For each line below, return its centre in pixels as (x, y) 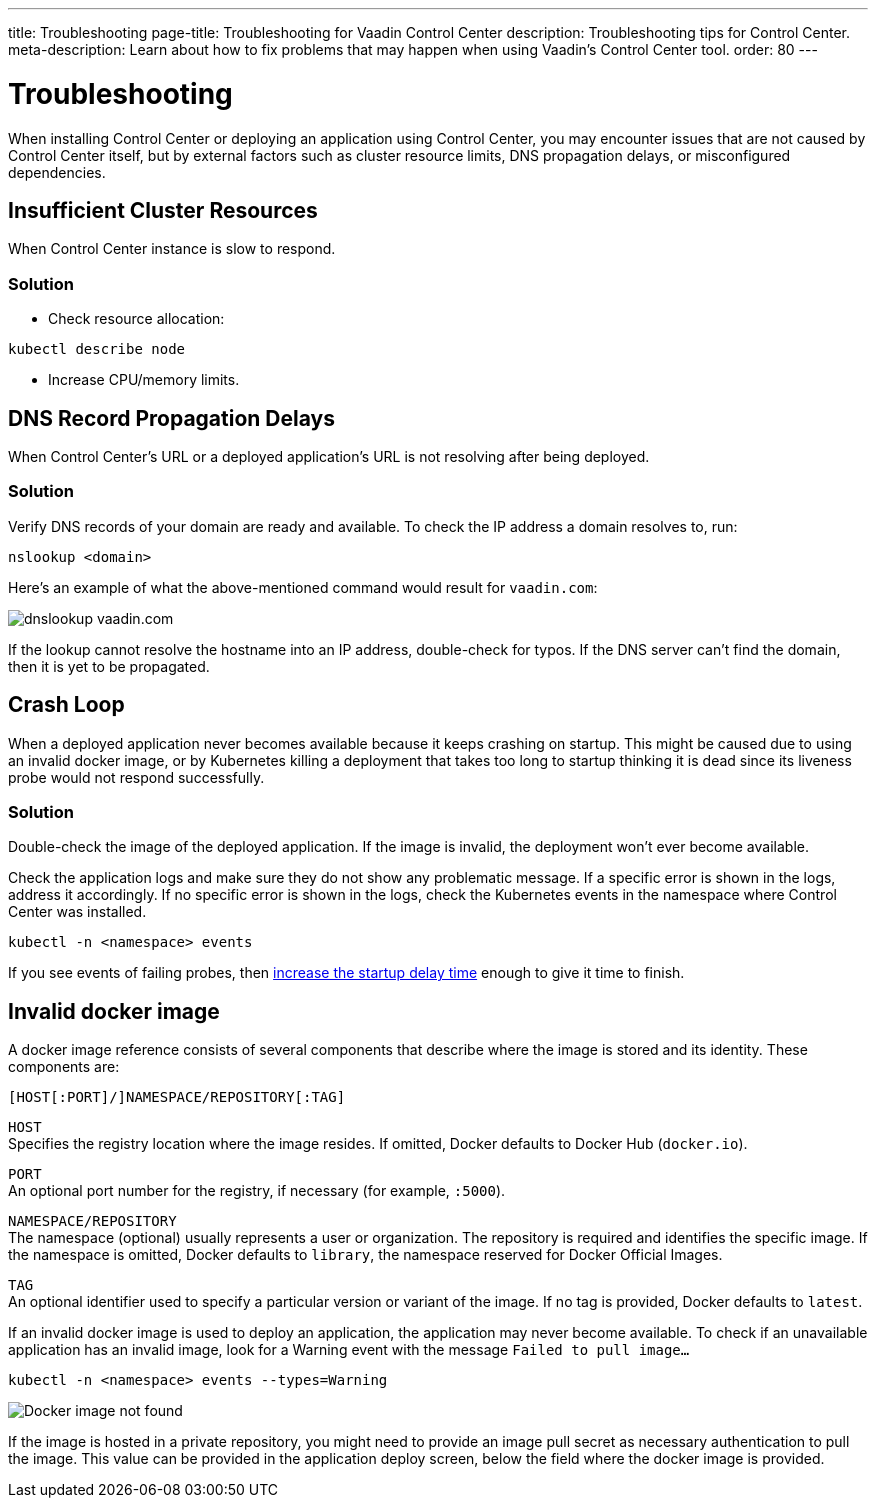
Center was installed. (77, 912)
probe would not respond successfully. (136, 777)
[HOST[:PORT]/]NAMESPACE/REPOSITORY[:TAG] (177, 1097)
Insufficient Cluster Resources (163, 210)
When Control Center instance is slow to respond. (172, 249)
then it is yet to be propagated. (109, 666)
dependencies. (57, 172)
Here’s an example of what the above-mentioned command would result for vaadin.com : (303, 587)
